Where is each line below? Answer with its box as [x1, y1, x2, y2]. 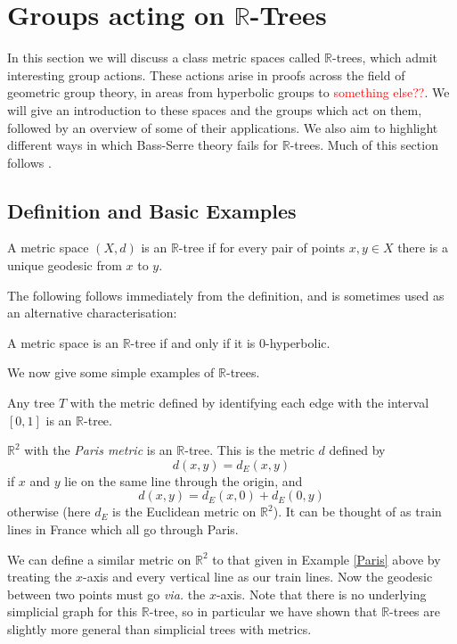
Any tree [7, 393, 55, 412]
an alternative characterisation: [7, 303, 177, 322]
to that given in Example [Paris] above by [212, 549, 441, 568]
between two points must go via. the [7, 584, 206, 603]
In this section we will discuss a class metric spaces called [7, 48, 321, 67]
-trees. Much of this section [290, 136, 438, 154]
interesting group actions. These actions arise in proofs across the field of [7, 65, 405, 84]
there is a [397, 238, 449, 257]
